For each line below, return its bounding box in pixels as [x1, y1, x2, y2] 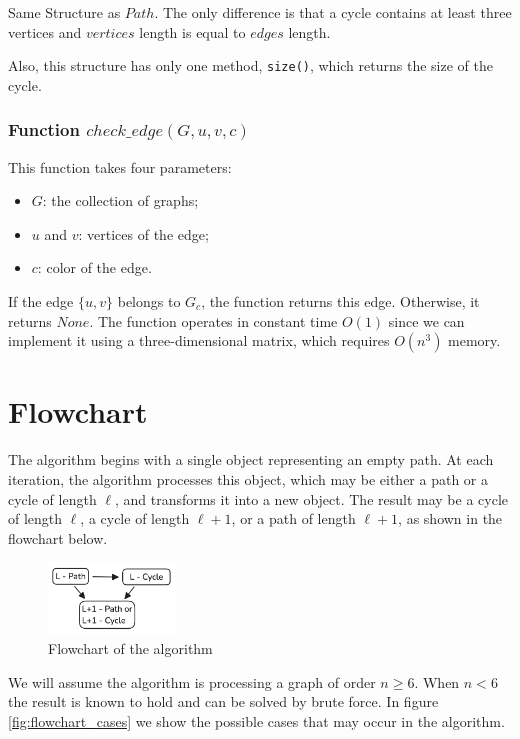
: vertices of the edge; [78, 223, 209, 244]
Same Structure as [8, 2, 121, 22]
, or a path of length [231, 508, 356, 529]
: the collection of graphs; [42, 190, 199, 211]
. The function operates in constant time [89, 310, 338, 331]
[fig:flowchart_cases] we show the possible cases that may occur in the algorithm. [8, 710, 505, 731]
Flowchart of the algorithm [48, 638, 213, 659]
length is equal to [139, 21, 246, 42]
